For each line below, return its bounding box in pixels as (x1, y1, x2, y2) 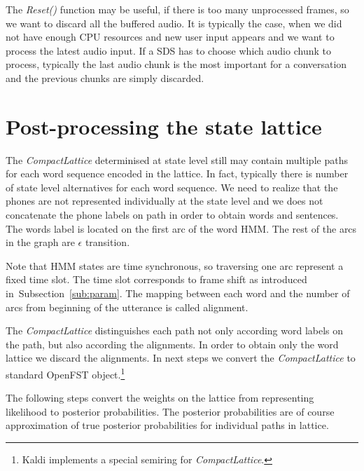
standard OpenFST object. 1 (6, 365, 125, 381)
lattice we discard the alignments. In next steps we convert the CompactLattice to (6, 350, 356, 365)
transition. (85, 235, 130, 250)
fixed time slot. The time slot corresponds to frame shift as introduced (6, 272, 307, 287)
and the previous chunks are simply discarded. (6, 70, 204, 85)
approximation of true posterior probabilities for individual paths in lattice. (6, 418, 329, 432)
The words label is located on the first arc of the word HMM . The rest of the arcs (6, 221, 357, 235)
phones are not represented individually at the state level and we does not (6, 193, 323, 208)
